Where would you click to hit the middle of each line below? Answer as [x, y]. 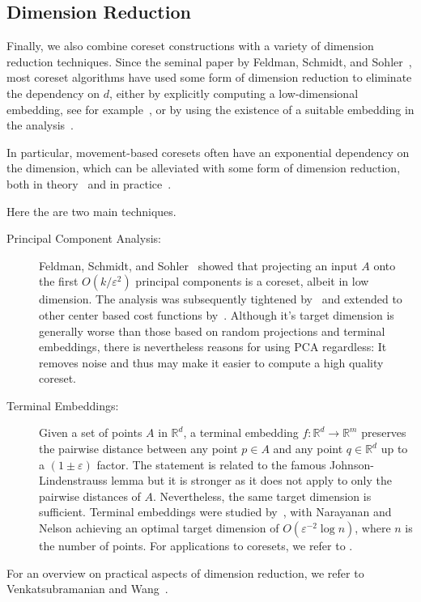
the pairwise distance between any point [138, 449]
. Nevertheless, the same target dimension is [262, 496]
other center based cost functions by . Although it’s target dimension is [217, 314]
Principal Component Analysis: [84, 238]
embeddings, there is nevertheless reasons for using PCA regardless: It [213, 347]
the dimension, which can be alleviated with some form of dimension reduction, [204, 168]
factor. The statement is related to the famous [211, 464]
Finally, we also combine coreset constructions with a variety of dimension [190, 46]
